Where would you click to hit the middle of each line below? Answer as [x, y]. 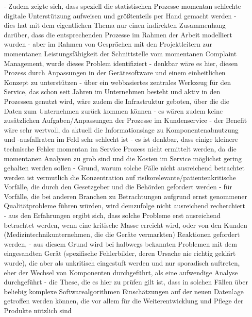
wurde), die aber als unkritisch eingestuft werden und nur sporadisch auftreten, [122, 263]
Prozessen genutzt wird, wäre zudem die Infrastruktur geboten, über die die [117, 101]
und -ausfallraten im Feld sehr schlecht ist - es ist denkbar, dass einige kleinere [121, 139]
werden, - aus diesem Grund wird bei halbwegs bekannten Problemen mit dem [121, 243]
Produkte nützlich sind [38, 310]
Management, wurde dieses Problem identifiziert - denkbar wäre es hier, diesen [121, 63]
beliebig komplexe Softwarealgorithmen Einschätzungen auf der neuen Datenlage [124, 291]
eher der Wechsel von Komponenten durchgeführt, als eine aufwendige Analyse [121, 272]
